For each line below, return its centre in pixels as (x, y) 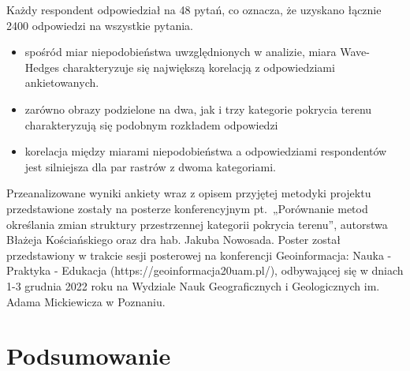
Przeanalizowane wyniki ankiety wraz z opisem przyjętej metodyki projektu (189, 193)
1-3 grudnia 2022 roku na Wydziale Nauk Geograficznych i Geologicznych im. (193, 285)
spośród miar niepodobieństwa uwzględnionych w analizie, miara (181, 52)
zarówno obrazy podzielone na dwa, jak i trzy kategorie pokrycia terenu (198, 109)
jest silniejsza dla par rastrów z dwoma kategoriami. (150, 166)
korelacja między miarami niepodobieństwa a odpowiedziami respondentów (206, 151)
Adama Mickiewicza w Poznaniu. (86, 301)
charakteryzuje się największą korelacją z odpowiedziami (199, 67)
